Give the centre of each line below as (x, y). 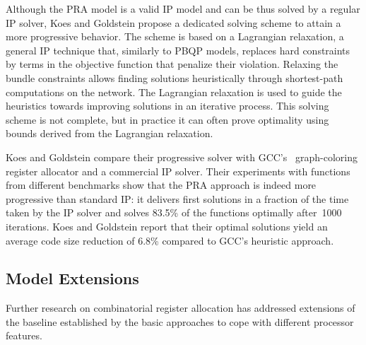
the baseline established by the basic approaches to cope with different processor (180, 321)
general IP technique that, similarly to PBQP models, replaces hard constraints (178, 50)
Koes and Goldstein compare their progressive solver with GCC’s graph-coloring (182, 157)
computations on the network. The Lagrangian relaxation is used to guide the (174, 92)
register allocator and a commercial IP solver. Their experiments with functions (178, 171)
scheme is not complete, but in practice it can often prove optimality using (167, 119)
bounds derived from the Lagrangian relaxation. (110, 133)
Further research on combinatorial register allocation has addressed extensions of (181, 308)
